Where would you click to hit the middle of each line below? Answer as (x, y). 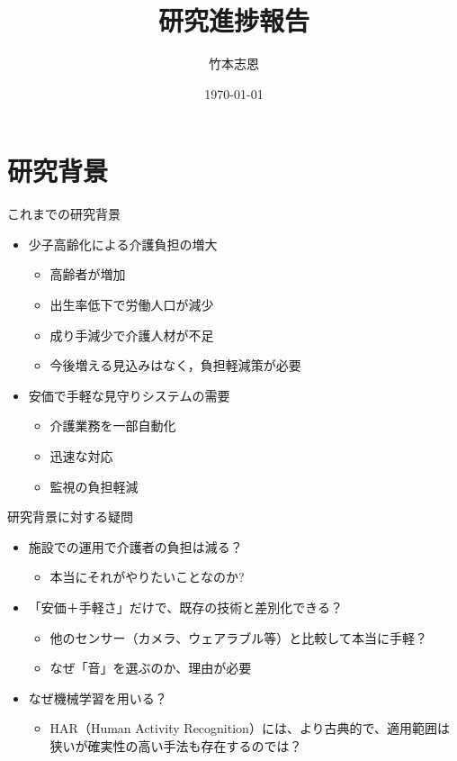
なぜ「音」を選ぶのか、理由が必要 (151, 668)
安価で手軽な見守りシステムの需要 (129, 395)
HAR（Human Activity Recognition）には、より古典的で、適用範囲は (250, 728)
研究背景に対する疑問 (70, 516)
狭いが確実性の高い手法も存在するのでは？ (176, 745)
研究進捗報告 (233, 20)
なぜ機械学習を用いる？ (98, 698)
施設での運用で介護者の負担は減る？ (135, 546)
